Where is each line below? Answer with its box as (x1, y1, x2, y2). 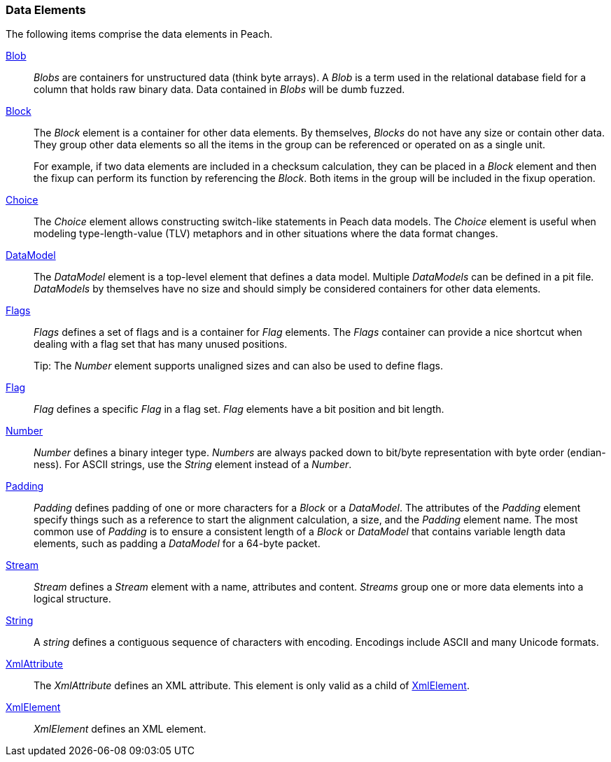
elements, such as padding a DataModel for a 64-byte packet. (34, 537, 321, 550)
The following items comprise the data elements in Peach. (6, 28, 273, 41)
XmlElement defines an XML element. (34, 723, 206, 735)
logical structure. (34, 593, 111, 605)
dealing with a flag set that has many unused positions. (34, 338, 288, 351)
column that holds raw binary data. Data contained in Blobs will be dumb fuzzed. (34, 83, 405, 96)
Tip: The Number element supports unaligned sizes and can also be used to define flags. (34, 360, 443, 372)
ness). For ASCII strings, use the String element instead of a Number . (34, 458, 352, 471)
